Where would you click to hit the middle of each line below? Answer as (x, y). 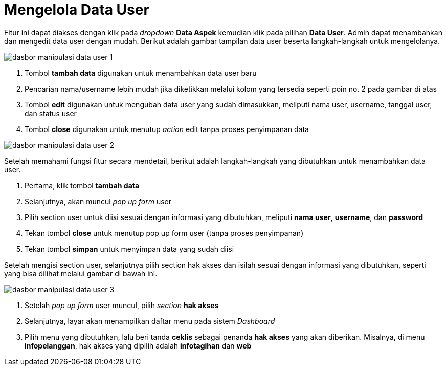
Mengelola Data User (77, 10)
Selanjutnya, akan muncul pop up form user (98, 201)
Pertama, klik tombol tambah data (82, 185)
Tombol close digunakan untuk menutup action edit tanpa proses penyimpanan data (167, 129)
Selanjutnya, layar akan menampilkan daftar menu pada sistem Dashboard (150, 321)
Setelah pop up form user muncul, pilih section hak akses (122, 305)
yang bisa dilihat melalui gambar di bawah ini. (81, 273)
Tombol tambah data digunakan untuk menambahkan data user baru (141, 73)
